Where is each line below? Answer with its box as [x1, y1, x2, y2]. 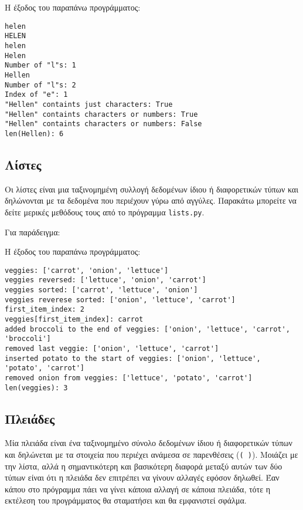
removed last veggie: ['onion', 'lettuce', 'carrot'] [5, 344, 219, 353]
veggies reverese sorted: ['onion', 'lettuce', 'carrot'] [5, 295, 236, 304]
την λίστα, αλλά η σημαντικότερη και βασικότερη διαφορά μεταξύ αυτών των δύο [5, 460, 282, 472]
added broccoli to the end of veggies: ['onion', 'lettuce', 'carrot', [5, 325, 290, 333]
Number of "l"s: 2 [5, 80, 76, 89]
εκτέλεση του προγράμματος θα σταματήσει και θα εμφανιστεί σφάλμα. [5, 494, 247, 506]
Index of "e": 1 [5, 90, 68, 99]
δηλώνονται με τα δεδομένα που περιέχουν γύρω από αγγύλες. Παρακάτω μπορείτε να [5, 194, 297, 207]
